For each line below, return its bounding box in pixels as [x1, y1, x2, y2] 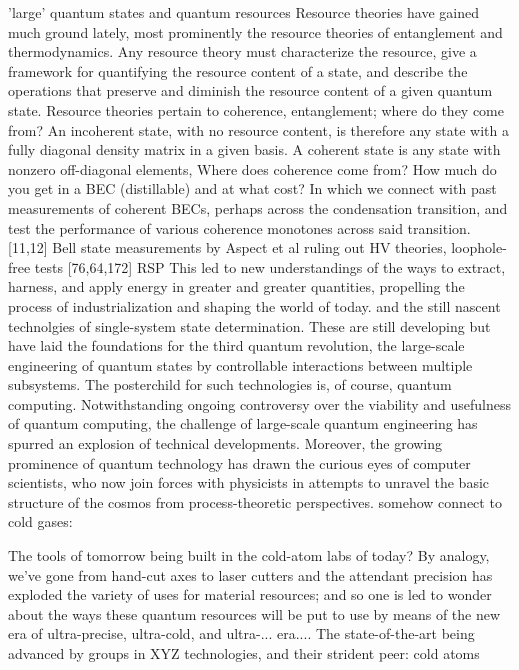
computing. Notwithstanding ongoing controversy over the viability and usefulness [8, 393, 511, 414]
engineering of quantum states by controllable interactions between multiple [8, 354, 473, 375]
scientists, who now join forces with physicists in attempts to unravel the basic [8, 472, 490, 493]
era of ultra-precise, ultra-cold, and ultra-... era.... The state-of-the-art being [8, 623, 475, 644]
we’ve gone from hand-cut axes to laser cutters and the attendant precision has [8, 564, 493, 585]
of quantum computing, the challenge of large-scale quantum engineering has [8, 413, 478, 434]
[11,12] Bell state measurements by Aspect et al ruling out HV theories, [8, 237, 447, 258]
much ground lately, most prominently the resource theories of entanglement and [8, 21, 503, 42]
